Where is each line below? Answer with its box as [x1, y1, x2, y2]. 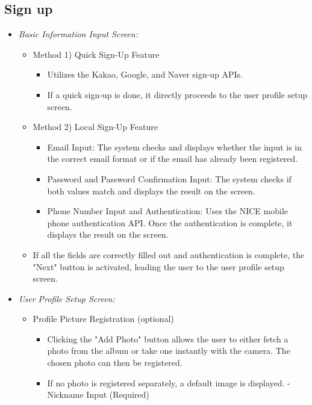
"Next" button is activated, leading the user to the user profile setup [33, 260, 284, 273]
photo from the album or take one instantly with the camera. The [47, 344, 290, 357]
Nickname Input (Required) [47, 388, 149, 401]
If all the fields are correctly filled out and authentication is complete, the [33, 248, 305, 261]
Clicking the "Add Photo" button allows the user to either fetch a [47, 332, 289, 345]
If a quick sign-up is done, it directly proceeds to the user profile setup [47, 88, 308, 100]
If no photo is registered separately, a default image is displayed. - [47, 376, 290, 389]
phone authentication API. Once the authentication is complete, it [47, 216, 293, 229]
